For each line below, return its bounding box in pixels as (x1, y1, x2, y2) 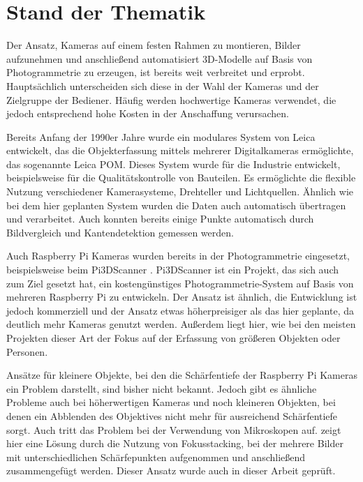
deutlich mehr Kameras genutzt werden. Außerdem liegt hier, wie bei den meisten (6, 317, 356, 331)
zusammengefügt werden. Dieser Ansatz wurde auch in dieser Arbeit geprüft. (6, 463, 336, 478)
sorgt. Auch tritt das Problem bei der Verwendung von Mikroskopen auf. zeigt (6, 422, 341, 437)
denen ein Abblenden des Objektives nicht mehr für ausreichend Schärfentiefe (6, 408, 338, 423)
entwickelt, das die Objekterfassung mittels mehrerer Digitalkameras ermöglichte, (6, 143, 354, 158)
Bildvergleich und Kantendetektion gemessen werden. (6, 225, 234, 239)
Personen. (6, 344, 48, 359)
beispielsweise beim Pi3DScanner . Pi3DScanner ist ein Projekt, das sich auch (6, 262, 339, 277)
